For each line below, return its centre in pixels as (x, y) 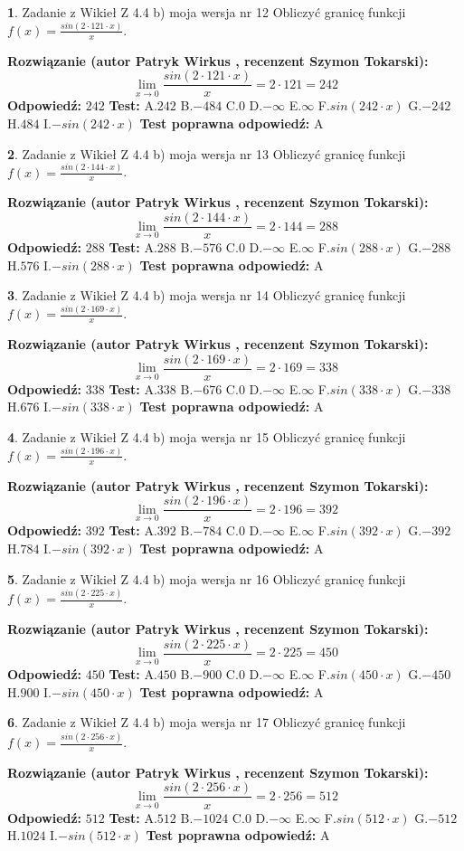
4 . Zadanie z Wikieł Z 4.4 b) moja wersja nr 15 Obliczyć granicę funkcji (207, 436)
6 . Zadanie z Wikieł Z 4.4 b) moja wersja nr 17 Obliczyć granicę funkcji (207, 722)
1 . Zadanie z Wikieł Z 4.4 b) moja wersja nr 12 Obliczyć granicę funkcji (207, 12)
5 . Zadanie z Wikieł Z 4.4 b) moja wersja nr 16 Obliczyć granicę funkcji (207, 578)
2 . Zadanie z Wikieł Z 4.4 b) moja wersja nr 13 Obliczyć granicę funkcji (207, 153)
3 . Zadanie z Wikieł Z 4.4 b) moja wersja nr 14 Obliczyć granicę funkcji (207, 295)
